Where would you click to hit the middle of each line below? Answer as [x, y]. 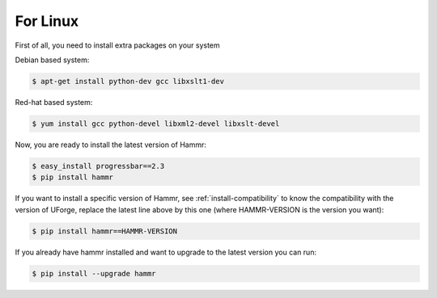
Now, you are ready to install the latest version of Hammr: [110, 145]
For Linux [47, 21]
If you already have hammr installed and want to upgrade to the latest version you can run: [166, 252]
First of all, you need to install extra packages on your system [117, 45]
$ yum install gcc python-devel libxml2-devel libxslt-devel [156, 124]
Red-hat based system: [54, 102]
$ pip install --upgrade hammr [94, 273]
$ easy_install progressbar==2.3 [98, 166]
